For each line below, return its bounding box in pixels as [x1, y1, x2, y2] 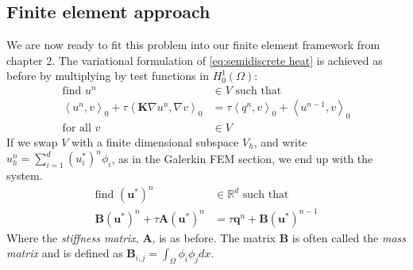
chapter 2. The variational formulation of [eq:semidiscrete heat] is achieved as [6, 51, 383, 68]
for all [62, 122, 91, 134]
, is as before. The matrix [152, 229, 276, 245]
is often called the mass [291, 229, 407, 245]
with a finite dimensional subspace [71, 133, 239, 150]
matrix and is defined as [6, 245, 123, 261]
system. [6, 167, 43, 184]
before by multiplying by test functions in [6, 67, 209, 84]
